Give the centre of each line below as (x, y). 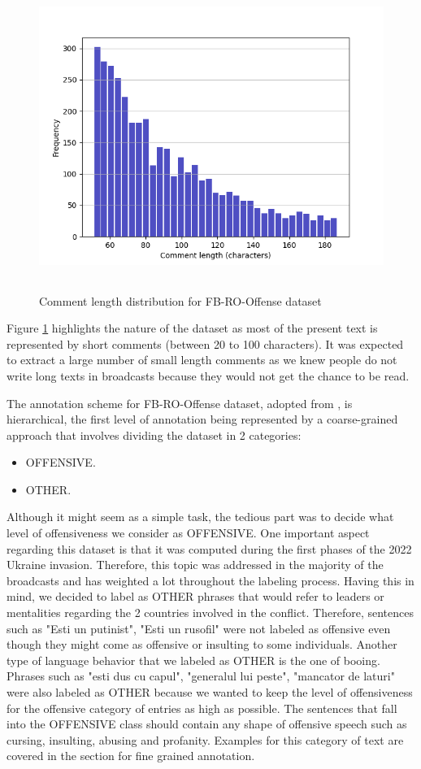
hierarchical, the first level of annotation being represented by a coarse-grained (202, 419)
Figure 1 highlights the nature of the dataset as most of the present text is (192, 328)
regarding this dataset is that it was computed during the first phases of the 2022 (209, 548)
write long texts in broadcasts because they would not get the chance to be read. (208, 375)
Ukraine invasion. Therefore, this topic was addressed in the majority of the (195, 565)
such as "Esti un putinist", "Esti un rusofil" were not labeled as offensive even (199, 628)
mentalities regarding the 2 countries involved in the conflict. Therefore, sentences (210, 613)
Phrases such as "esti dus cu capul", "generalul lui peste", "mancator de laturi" (201, 676)
